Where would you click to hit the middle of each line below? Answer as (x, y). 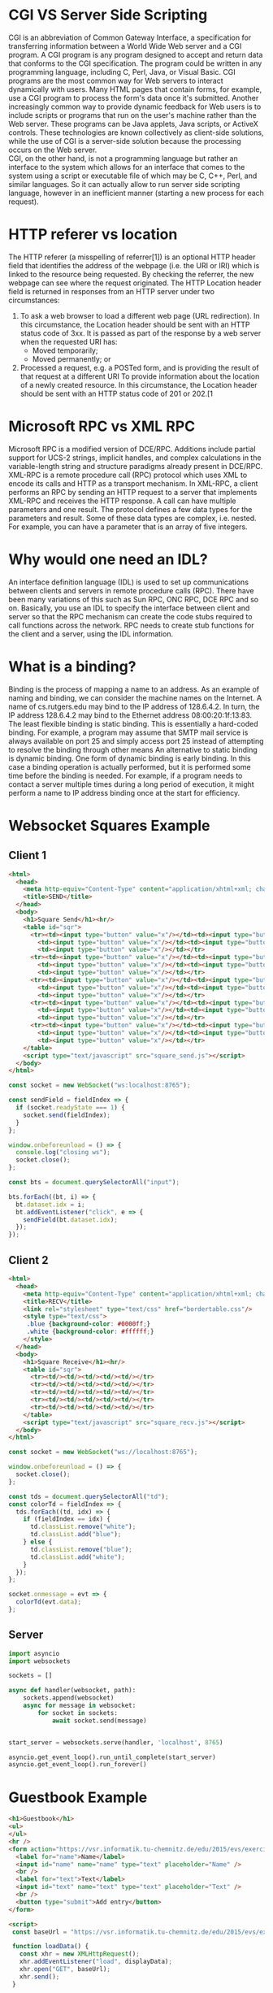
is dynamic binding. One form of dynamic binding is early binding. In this (130, 758)
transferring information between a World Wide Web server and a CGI (125, 46)
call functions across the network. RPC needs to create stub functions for (131, 625)
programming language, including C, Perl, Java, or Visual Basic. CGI (122, 72)
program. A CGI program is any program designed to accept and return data (136, 54)
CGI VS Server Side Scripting (108, 15)
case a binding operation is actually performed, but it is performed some (130, 766)
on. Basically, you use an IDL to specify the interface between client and (129, 608)
